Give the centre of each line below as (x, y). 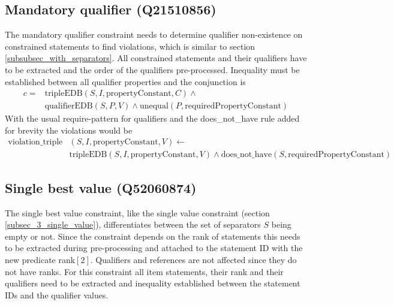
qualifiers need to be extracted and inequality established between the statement (153, 283)
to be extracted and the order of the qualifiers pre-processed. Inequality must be (152, 69)
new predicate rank (40, 260)
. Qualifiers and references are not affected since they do (193, 260)
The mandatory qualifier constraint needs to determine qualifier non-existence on (154, 34)
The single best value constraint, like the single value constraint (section (137, 212)
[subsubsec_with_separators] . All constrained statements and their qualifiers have (156, 58)
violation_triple (35, 142)
